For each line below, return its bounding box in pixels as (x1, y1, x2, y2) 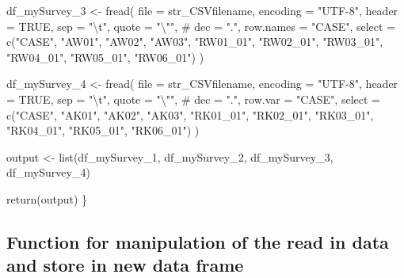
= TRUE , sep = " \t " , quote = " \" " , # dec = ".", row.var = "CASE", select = (6, 90, 380, 107)
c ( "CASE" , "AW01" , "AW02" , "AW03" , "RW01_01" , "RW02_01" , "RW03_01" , (6, 33, 383, 50)
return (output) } (6, 190, 88, 207)
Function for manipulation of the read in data (6, 229, 389, 253)
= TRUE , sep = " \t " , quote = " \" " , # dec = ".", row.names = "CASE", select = (6, 17, 396, 34)
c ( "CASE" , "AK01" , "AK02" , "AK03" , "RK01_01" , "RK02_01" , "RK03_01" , (6, 106, 374, 123)
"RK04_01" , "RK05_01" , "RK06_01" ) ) (6, 122, 200, 139)
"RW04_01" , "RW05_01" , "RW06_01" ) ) (6, 48, 204, 65)
